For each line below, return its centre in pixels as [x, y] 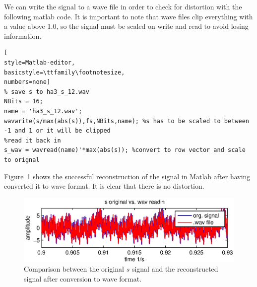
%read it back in [32, 140]
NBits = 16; [24, 102]
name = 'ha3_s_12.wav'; [43, 111]
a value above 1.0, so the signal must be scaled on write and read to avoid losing [126, 26]
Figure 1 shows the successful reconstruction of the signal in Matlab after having [127, 176]
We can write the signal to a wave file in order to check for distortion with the [123, 6]
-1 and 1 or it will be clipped [57, 131]
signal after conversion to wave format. [83, 279]
